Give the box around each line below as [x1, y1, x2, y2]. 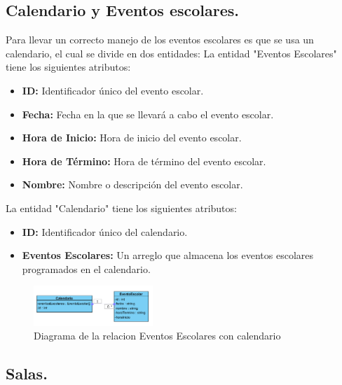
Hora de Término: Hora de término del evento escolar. [22, 153, 266, 168]
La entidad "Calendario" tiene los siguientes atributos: [6, 200, 237, 215]
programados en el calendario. [22, 261, 151, 276]
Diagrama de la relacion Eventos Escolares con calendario [34, 328, 281, 343]
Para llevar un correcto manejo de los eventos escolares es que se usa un [6, 32, 314, 47]
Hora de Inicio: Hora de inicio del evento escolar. [22, 130, 242, 145]
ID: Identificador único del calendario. [22, 224, 188, 239]
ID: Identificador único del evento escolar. [22, 83, 204, 97]
